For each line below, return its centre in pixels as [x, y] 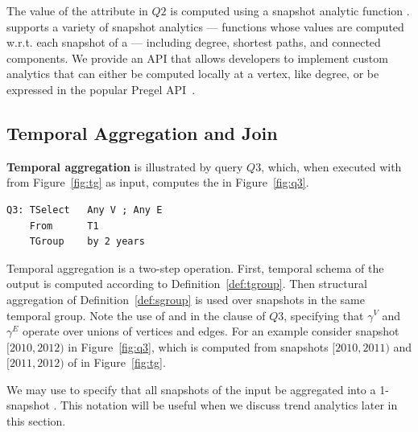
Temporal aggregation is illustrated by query [125, 166]
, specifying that [324, 315]
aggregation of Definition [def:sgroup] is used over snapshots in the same [186, 299]
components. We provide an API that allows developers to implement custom [197, 58]
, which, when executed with [331, 166]
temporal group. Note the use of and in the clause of [136, 315]
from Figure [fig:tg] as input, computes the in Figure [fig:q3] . [158, 182]
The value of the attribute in [77, 10]
